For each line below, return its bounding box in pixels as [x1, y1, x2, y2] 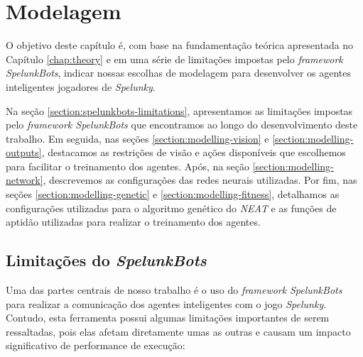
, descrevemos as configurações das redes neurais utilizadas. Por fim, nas [43, 172, 357, 187]
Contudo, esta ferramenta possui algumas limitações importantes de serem [6, 310, 330, 325]
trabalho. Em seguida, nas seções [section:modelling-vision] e [6, 131, 269, 145]
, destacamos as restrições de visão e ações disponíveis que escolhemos [41, 145, 346, 160]
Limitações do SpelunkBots [6, 249, 207, 271]
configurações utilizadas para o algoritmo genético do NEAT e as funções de [6, 200, 337, 215]
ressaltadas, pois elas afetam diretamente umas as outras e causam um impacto [6, 324, 351, 339]
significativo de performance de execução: [6, 338, 185, 353]
